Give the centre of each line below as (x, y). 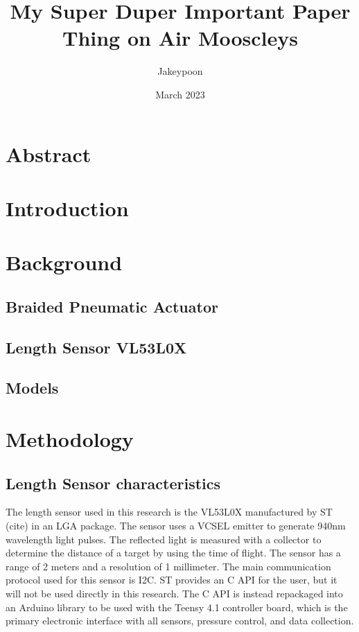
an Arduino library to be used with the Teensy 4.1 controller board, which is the (177, 607)
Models (32, 388)
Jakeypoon (180, 71)
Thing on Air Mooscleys (180, 38)
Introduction (67, 208)
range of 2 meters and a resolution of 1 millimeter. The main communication (168, 566)
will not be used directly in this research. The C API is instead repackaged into (174, 593)
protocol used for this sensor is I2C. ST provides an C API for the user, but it (172, 580)
